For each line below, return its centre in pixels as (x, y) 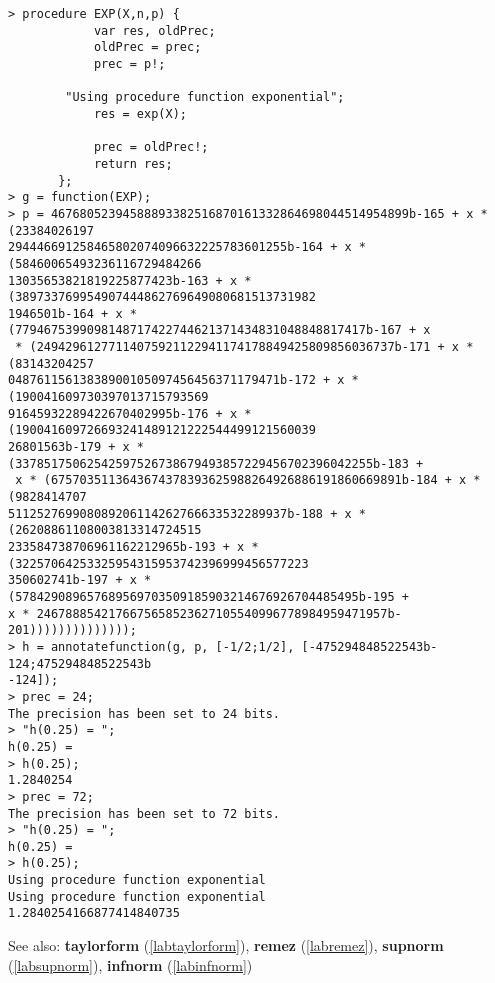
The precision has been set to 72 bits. (144, 813)
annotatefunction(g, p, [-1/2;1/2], (172, 646)
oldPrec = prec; (147, 47)
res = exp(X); (140, 113)
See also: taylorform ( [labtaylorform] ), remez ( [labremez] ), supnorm (226, 945)
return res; (133, 163)
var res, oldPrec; (154, 30)
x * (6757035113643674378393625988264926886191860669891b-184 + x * (248, 480)
